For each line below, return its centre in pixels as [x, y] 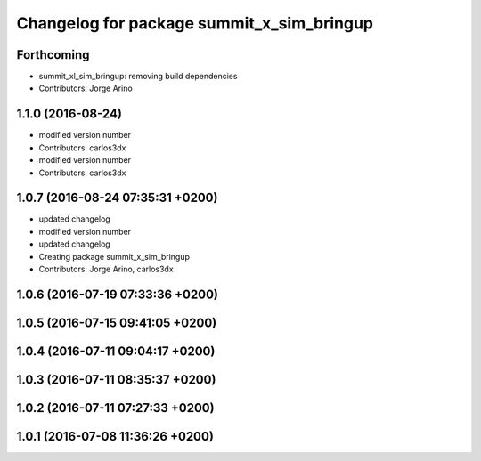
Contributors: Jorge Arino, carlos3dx [106, 269]
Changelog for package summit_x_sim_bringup [195, 23]
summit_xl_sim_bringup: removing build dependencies [138, 77]
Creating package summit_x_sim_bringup [114, 256]
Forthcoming [53, 55]
